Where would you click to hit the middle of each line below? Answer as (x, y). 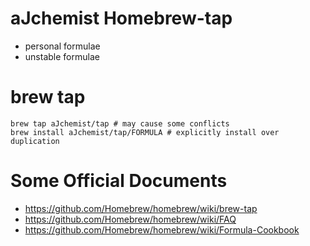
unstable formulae (62, 56)
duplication (35, 141)
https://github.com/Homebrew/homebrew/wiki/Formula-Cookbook (162, 229)
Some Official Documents (119, 181)
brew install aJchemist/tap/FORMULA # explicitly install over (145, 132)
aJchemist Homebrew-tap (121, 18)
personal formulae (62, 46)
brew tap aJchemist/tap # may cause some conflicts (120, 123)
